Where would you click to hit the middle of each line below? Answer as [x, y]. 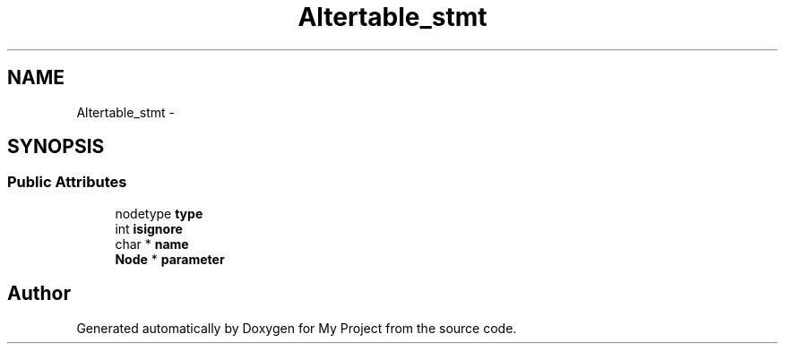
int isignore [149, 228]
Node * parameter [170, 259]
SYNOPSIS [56, 147]
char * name [152, 244]
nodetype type [159, 213]
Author [39, 294]
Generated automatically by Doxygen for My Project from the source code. [297, 328]
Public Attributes [67, 182]
